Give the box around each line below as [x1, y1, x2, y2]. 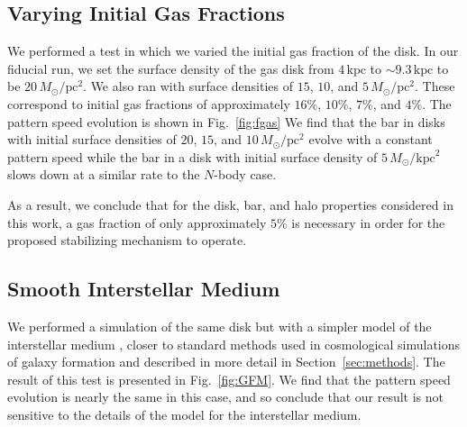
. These [415, 77, 455, 95]
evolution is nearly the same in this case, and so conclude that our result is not [7, 387, 444, 406]
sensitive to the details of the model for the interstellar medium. [7, 404, 362, 423]
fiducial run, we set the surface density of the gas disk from [7, 59, 334, 77]
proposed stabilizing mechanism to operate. [7, 231, 247, 250]
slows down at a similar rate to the [7, 165, 200, 184]
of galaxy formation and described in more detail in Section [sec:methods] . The [7, 352, 445, 371]
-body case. [214, 165, 277, 184]
